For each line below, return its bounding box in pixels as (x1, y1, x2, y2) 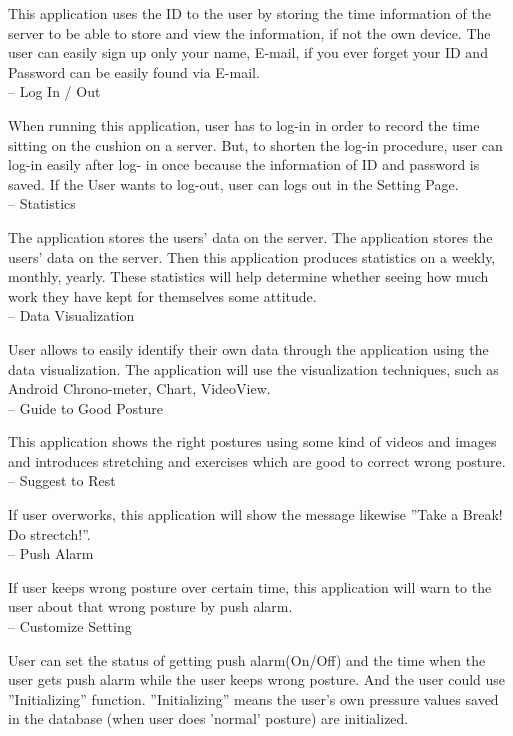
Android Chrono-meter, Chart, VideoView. (8, 378, 271, 399)
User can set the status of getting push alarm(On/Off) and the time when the (8, 649, 486, 670)
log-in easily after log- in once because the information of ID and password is (8, 154, 480, 175)
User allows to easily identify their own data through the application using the (8, 338, 489, 359)
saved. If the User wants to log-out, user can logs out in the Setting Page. (8, 173, 459, 194)
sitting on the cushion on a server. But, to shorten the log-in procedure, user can (8, 134, 503, 155)
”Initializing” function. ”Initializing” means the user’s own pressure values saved (8, 688, 499, 709)
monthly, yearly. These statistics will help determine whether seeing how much (8, 266, 489, 287)
